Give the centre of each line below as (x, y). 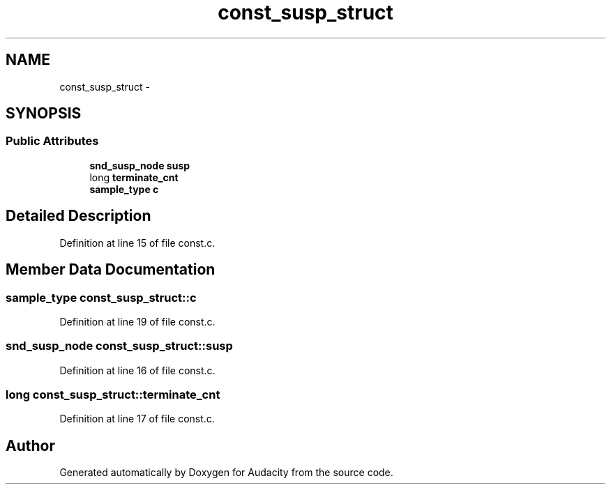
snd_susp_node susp (140, 165)
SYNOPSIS (44, 114)
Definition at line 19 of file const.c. (137, 321)
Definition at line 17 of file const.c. (137, 419)
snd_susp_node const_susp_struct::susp (119, 346)
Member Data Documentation (111, 270)
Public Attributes (52, 141)
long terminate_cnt (134, 177)
